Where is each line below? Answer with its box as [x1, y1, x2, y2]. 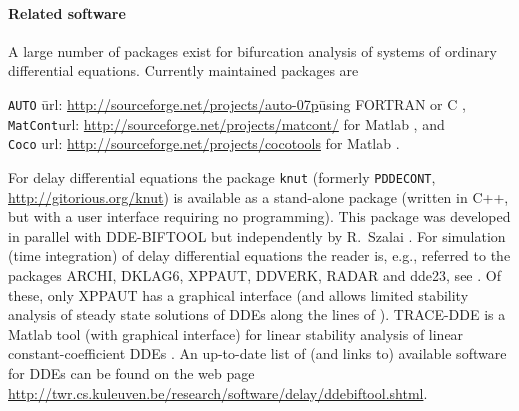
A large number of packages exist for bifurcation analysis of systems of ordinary [8, 40, 497, 61]
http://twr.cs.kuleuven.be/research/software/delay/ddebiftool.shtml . [8, 382, 428, 403]
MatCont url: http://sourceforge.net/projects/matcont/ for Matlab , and [8, 113, 445, 134]
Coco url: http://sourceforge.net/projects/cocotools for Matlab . [8, 133, 400, 154]
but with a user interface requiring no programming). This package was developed [8, 206, 511, 227]
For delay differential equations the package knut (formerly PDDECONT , [8, 166, 436, 187]
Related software [8, 2, 126, 23]
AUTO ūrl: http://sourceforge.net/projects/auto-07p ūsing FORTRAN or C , [8, 93, 466, 114]
